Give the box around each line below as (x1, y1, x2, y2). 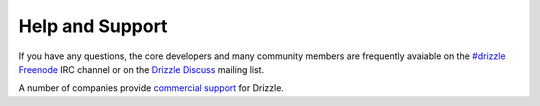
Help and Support (18, 15, 168, 37)
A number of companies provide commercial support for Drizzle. (18, 82, 285, 94)
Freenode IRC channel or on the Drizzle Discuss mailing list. (18, 63, 265, 75)
